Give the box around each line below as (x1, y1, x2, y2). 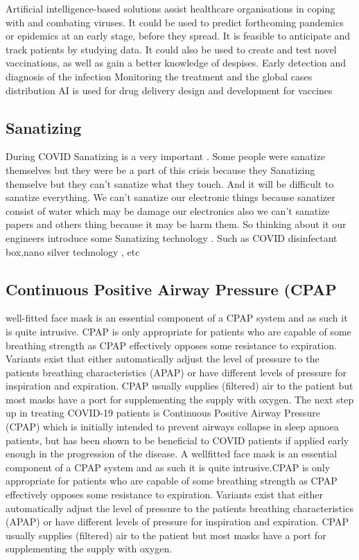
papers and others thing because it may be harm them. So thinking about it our (6, 217, 347, 231)
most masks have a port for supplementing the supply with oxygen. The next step (6, 392, 354, 406)
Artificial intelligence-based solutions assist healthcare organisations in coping (6, 1, 335, 15)
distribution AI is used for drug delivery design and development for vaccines (6, 82, 333, 97)
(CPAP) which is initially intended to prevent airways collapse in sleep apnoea (6, 419, 339, 434)
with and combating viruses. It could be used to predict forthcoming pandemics (6, 15, 344, 29)
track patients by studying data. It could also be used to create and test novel (6, 42, 337, 56)
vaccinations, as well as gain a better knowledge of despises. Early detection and (6, 55, 347, 70)
